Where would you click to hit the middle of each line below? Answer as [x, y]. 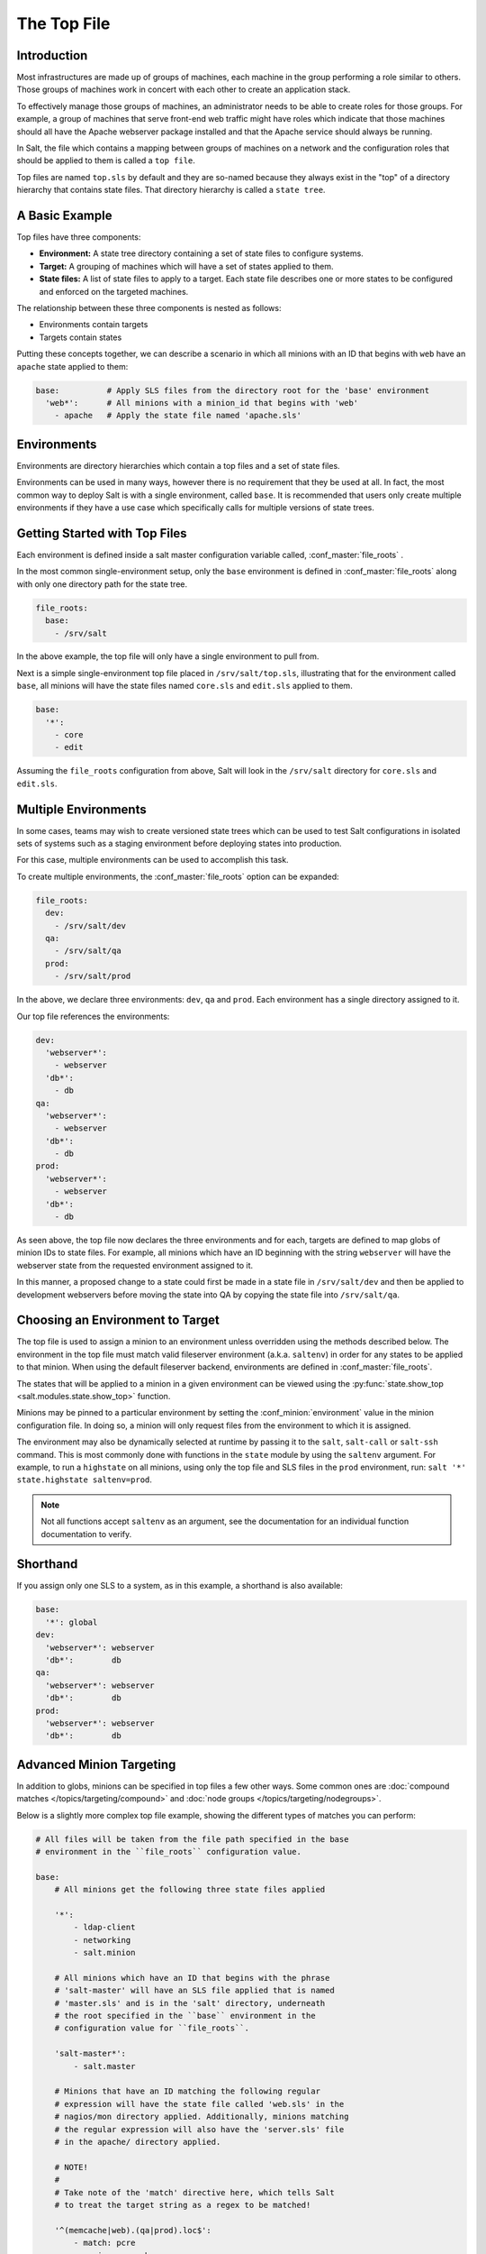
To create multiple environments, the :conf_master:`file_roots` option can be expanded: [178, 876]
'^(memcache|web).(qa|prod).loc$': [133, 2230]
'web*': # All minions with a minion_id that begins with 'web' [202, 403]
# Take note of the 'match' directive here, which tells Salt [194, 2192]
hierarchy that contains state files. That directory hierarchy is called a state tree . [171, 190]
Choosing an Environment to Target [118, 1320]
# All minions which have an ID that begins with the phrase [192, 1978]
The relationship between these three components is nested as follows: [149, 308]
